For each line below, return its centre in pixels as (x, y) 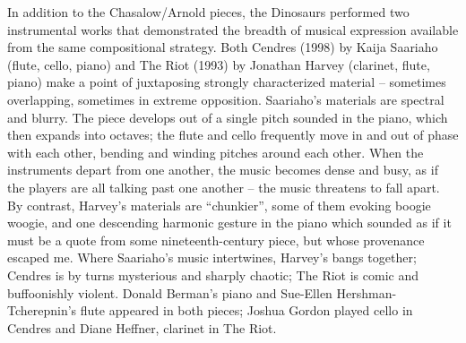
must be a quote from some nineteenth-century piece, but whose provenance (216, 240)
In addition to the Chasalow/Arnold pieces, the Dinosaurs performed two (208, 12)
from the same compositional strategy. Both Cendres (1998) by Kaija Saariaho (223, 47)
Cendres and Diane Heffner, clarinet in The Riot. (142, 327)
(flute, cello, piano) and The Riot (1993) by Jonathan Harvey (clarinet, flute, (219, 64)
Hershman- (367, 292)
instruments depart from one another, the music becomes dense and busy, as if (223, 170)
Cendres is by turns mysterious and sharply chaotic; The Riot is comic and (213, 274)
